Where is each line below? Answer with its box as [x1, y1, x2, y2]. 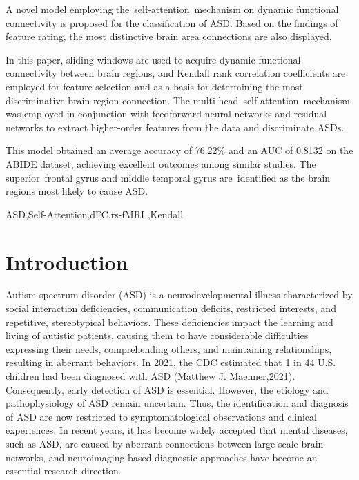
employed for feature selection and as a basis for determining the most [6, 79, 303, 93]
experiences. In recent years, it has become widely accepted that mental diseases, [6, 423, 348, 437]
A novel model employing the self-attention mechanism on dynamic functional [6, 2, 339, 16]
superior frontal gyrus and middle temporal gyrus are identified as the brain [6, 170, 331, 184]
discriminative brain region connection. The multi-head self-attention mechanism [6, 93, 350, 107]
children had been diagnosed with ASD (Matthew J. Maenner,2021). [6, 369, 295, 383]
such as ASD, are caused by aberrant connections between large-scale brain [6, 436, 324, 450]
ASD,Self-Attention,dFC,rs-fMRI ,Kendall [6, 207, 184, 221]
